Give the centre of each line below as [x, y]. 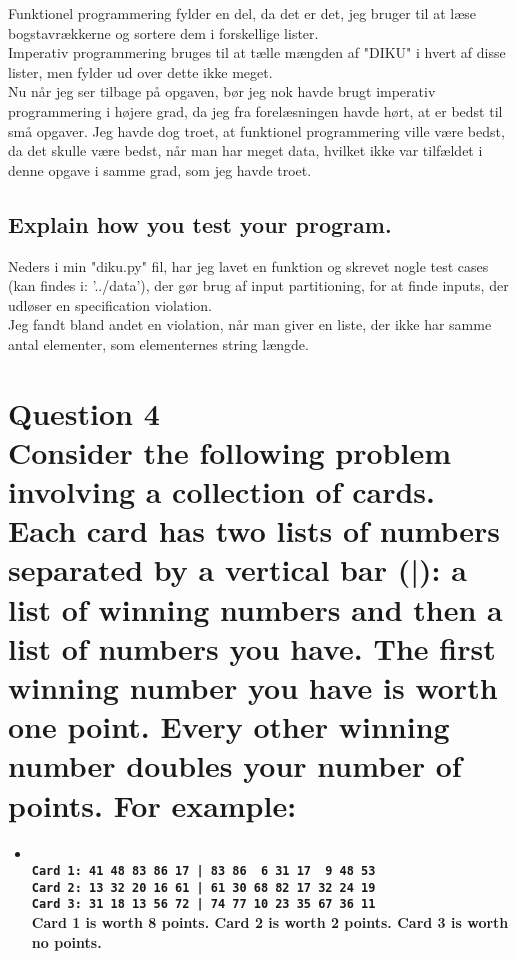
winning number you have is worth [253, 687]
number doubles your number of [235, 765]
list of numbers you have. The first [252, 647]
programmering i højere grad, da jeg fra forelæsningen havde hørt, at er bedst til [255, 110]
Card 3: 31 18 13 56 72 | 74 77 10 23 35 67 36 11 [203, 904]
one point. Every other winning [229, 726]
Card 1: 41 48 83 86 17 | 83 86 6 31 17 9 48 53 [203, 871]
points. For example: [152, 804]
